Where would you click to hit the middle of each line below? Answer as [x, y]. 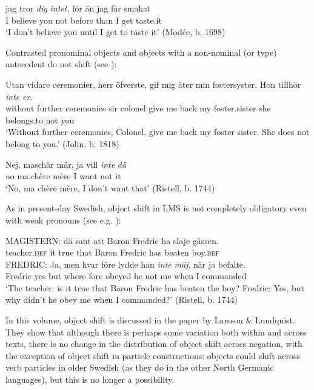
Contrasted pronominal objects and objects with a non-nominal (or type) [141, 52]
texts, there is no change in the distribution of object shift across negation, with [154, 344]
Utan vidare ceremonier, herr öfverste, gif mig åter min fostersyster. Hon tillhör [153, 84]
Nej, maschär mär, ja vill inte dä [66, 164]
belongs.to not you [40, 120]
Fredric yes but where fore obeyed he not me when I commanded [126, 276]
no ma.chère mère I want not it [63, 176]
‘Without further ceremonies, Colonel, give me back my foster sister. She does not [158, 132]
